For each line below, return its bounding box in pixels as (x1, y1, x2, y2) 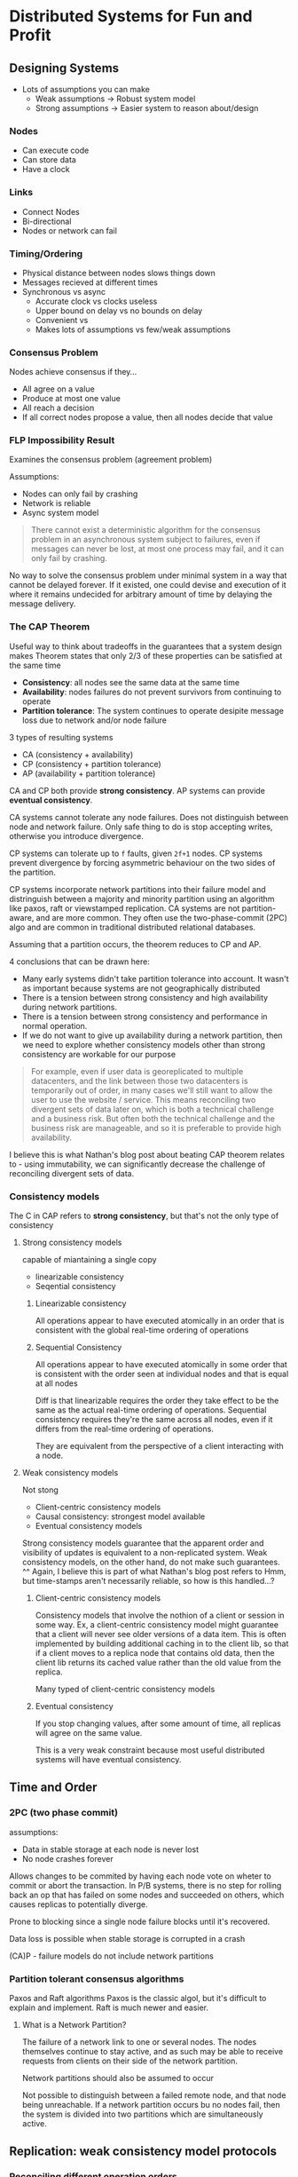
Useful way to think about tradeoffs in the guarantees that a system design (9, 641, 282, 652)
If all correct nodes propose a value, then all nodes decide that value (21, 412, 273, 423)
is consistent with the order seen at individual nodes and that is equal (35, 1369, 289, 1380)
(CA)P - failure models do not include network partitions (9, 1951, 215, 1961)
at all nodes (35, 1378, 78, 1389)
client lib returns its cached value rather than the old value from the (35, 1658, 282, 1668)
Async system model (21, 508, 99, 519)
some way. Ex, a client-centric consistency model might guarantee (35, 1619, 279, 1630)
